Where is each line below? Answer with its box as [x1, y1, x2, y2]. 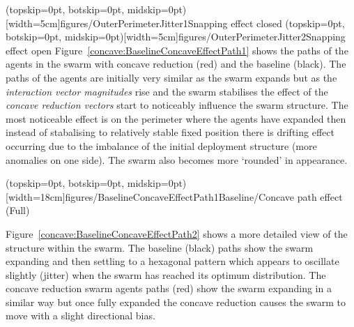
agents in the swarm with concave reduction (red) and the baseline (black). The [6, 56, 346, 71]
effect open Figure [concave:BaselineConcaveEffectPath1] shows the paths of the [6, 43, 348, 57]
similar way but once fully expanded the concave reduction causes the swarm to [6, 294, 346, 309]
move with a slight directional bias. [6, 308, 155, 323]
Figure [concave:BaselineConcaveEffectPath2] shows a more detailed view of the [6, 226, 348, 241]
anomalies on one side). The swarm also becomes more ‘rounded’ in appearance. [6, 152, 348, 167]
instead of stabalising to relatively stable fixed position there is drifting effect [6, 125, 334, 139]
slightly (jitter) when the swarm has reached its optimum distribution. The [6, 267, 326, 282]
